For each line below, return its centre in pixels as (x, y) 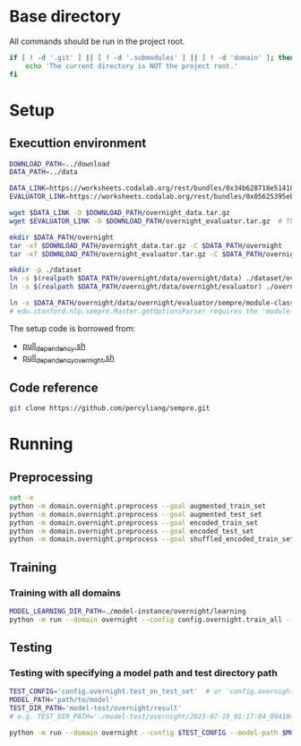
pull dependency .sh (54, 347)
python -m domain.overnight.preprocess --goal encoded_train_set (133, 523)
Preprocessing (51, 477)
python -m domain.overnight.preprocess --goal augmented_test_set (136, 514)
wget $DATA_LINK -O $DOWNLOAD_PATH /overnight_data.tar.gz (120, 213)
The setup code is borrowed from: (73, 328)
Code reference (54, 387)
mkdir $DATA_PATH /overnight (62, 237)
